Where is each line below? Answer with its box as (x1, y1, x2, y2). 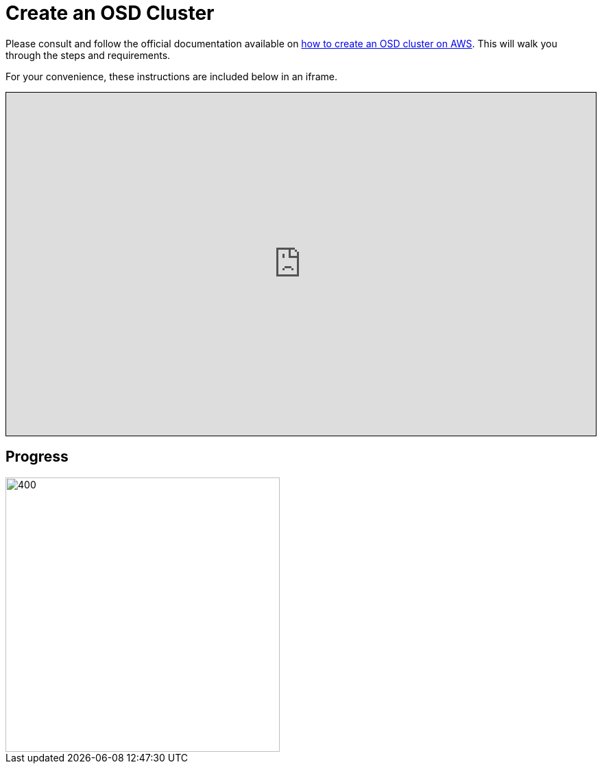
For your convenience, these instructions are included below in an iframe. (5, 70, 337, 82)
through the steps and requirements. (5, 49, 171, 61)
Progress (5, 448, 69, 466)
